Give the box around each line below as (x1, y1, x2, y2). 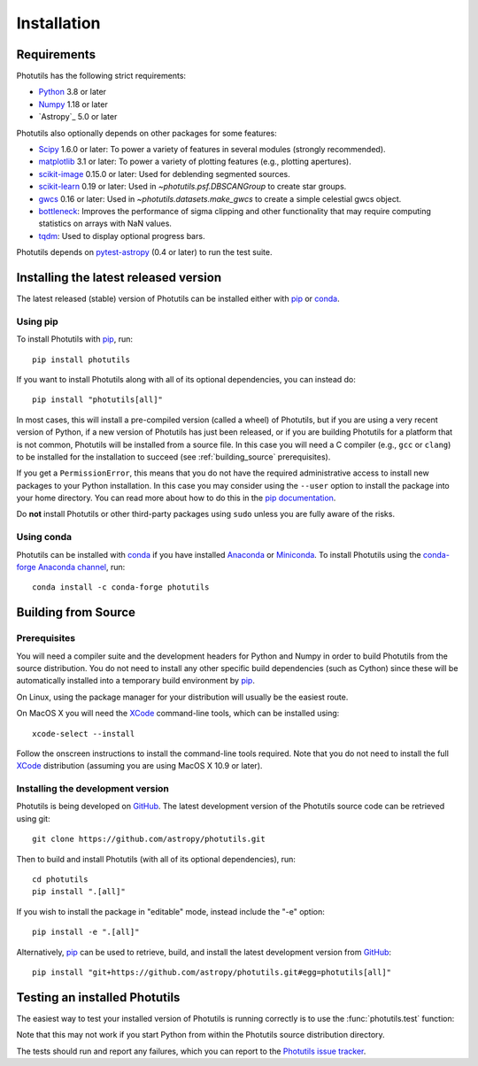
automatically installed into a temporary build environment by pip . (16, 676, 256, 686)
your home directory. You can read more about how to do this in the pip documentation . (16, 492, 336, 504)
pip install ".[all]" (32, 886, 126, 897)
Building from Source (16, 605, 136, 620)
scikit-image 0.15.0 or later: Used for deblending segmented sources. (38, 168, 291, 179)
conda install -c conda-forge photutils (32, 583, 210, 592)
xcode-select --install (32, 729, 135, 738)
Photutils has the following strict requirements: (16, 71, 186, 81)
